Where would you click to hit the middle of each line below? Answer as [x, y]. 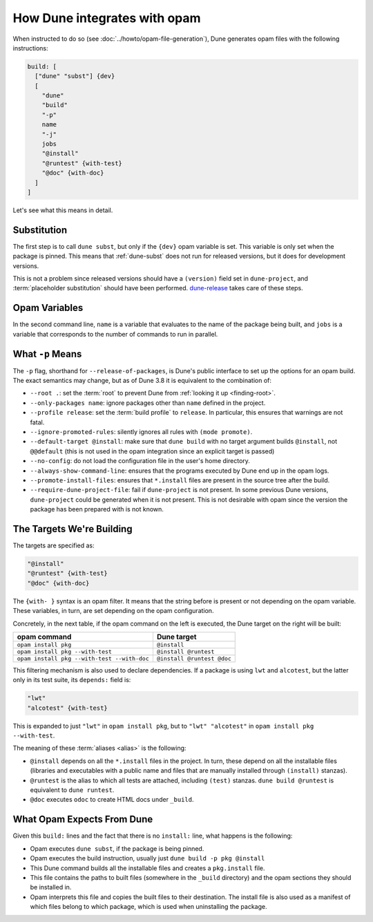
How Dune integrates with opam [107, 18]
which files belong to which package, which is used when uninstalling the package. [149, 907]
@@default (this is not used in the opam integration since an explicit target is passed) [152, 451]
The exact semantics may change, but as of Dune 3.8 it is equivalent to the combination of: [142, 381]
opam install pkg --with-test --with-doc [83, 658]
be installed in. [51, 887]
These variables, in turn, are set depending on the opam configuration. [113, 611]
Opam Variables [48, 308]
